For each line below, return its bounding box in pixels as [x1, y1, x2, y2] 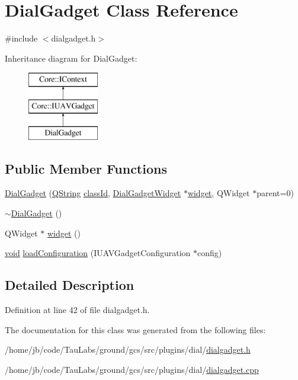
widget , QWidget [187, 187, 250, 199]
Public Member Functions [5, 159, 167, 177]
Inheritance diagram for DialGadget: [5, 52, 137, 64]
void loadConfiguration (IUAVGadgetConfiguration [5, 247, 191, 259]
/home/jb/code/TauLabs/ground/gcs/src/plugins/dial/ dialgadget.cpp [5, 363, 259, 375]
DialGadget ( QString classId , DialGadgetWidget [5, 187, 181, 199]
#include [5, 32, 38, 44]
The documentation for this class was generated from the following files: [5, 323, 266, 336]
